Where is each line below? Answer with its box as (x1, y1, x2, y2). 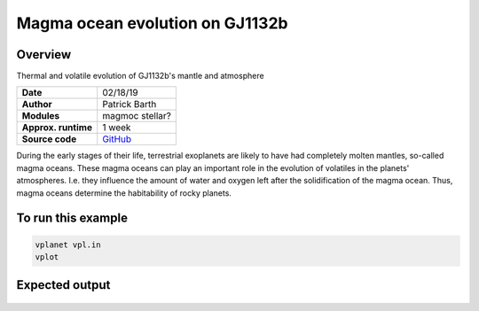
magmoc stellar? (102, 110, 172, 122)
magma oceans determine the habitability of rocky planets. (16, 187, 232, 198)
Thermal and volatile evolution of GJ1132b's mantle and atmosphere (16, 71, 265, 82)
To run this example (16, 211, 129, 226)
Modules (21, 110, 60, 122)
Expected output (16, 277, 111, 292)
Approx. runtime (21, 121, 93, 134)
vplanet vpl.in (35, 239, 101, 250)
